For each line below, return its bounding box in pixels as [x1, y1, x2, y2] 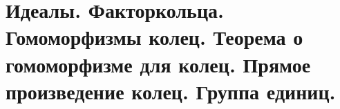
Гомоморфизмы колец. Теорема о [6, 23, 303, 51]
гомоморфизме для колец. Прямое [6, 50, 311, 78]
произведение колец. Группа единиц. [6, 77, 336, 105]
